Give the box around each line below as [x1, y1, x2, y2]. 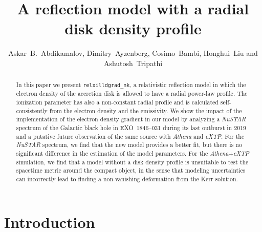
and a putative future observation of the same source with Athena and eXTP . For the [16, 132, 245, 140]
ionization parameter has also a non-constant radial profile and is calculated [16, 98, 219, 107]
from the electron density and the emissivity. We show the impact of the [49, 106, 242, 115]
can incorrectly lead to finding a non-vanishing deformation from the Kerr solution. [16, 175, 238, 183]
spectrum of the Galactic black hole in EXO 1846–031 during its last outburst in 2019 [16, 123, 246, 132]
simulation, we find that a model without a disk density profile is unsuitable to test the [16, 157, 249, 166]
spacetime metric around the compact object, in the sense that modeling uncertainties [16, 166, 246, 175]
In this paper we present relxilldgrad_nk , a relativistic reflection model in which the [16, 80, 246, 89]
